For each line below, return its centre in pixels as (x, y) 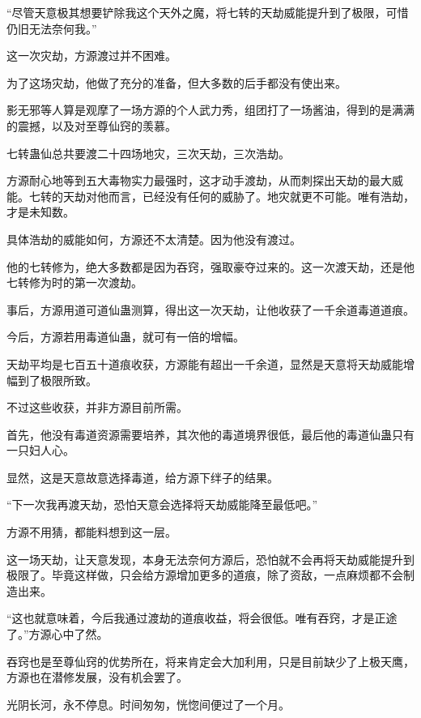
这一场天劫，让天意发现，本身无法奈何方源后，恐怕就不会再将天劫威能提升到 (210, 559)
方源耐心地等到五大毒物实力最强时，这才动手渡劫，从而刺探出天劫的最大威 (205, 180)
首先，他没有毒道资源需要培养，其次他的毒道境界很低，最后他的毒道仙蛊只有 (210, 434)
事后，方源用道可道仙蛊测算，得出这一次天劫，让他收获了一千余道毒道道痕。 (210, 309)
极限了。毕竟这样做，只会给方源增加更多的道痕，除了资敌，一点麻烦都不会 (205, 575)
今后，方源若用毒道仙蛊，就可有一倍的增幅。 (125, 337)
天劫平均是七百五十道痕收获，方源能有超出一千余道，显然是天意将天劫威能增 (210, 363)
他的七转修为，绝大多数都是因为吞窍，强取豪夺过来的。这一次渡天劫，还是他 (210, 266)
